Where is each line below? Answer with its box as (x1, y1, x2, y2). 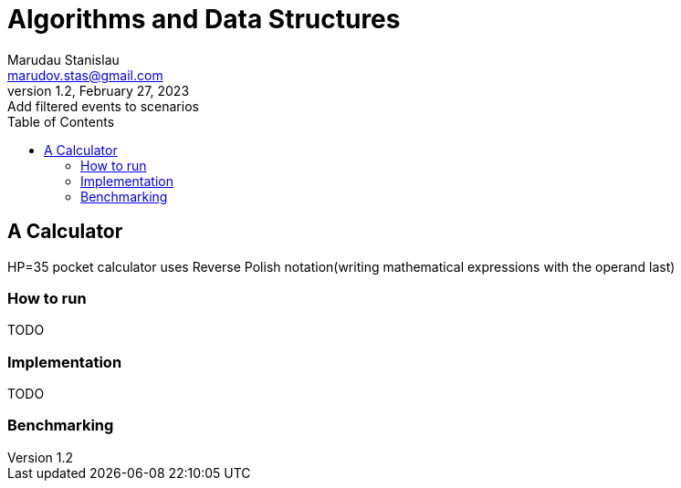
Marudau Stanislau (7, 51, 120, 67)
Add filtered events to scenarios (7, 98, 199, 114)
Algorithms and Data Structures (7, 4, 401, 35)
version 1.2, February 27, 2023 (7, 82, 190, 99)
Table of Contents (7, 113, 115, 130)
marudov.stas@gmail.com (7, 67, 163, 83)
